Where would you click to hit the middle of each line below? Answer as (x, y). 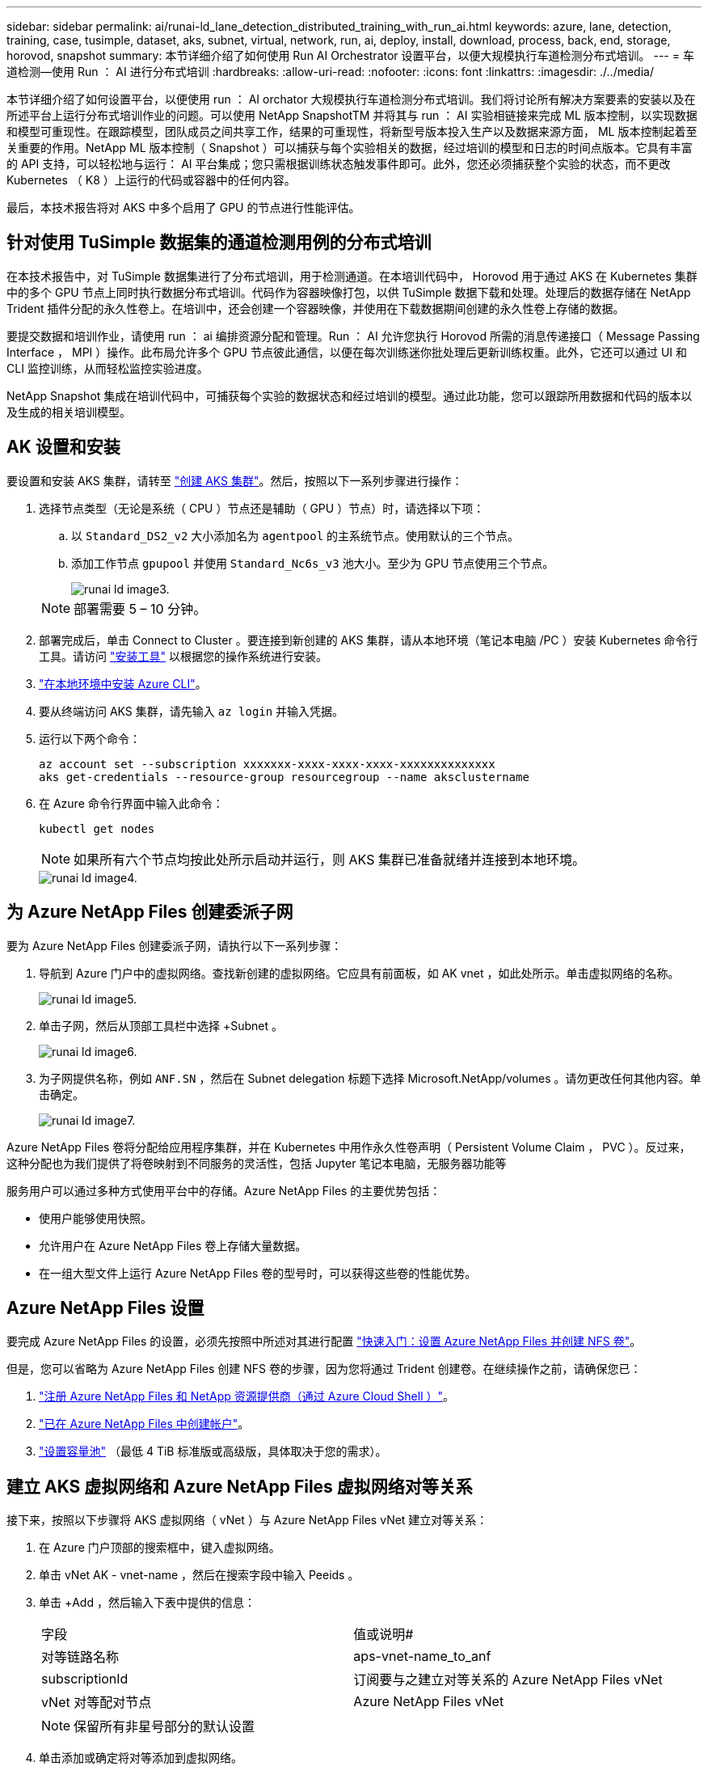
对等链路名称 (80, 1657)
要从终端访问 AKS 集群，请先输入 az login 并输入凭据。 (192, 711)
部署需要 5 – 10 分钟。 (140, 608)
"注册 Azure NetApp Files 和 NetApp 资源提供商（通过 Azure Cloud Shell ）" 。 (247, 1396)
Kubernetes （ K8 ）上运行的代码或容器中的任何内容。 (151, 180)
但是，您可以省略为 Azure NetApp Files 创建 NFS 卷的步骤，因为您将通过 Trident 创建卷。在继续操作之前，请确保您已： (324, 1369)
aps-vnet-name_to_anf (422, 1656)
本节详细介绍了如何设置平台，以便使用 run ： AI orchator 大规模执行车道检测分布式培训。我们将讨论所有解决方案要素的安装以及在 (351, 99)
